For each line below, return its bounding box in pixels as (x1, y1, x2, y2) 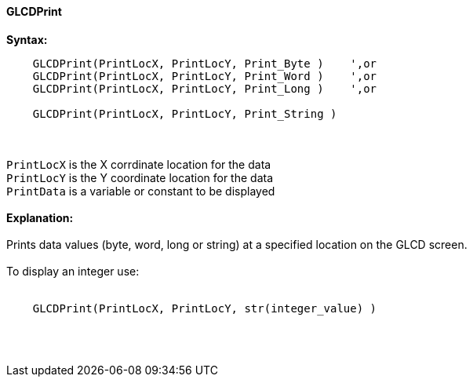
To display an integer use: (6, 264, 140, 278)
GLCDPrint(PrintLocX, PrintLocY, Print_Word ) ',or (32, 69, 377, 82)
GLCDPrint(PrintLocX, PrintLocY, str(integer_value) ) (32, 301, 377, 315)
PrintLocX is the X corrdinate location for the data (6, 157, 271, 171)
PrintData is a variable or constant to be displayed (6, 184, 275, 198)
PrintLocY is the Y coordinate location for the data (6, 170, 274, 184)
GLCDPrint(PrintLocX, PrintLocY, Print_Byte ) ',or (32, 57, 377, 70)
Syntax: (6, 32, 48, 46)
